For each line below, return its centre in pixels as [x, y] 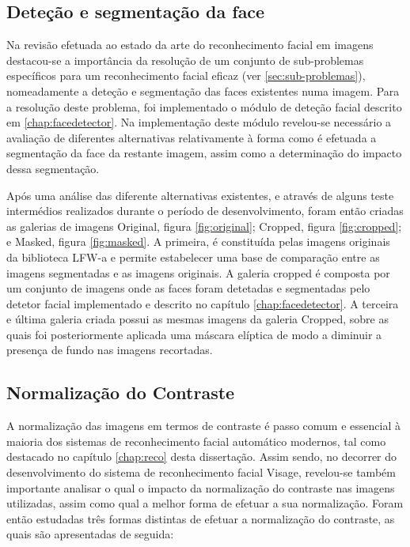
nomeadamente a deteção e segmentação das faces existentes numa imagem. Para [203, 91]
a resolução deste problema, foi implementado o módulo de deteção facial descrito [204, 106]
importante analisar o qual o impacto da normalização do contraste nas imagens [201, 487]
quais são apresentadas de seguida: [90, 534]
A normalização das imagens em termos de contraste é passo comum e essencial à [203, 426]
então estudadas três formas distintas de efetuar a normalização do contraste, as [201, 518]
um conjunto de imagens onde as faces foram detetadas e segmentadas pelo [188, 288]
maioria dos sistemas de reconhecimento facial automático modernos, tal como [196, 441]
